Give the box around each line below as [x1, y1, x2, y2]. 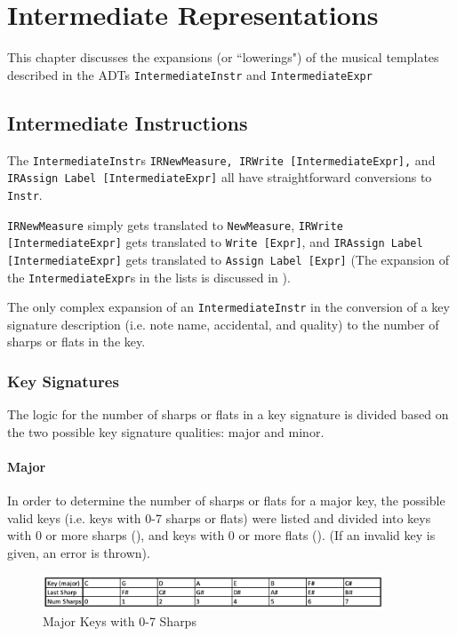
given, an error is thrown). [7, 544, 150, 561]
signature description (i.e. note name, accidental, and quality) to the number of [7, 314, 439, 333]
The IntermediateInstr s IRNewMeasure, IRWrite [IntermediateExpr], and [7, 150, 436, 169]
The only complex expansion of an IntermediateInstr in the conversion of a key [7, 298, 450, 316]
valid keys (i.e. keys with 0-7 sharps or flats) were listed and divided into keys [7, 508, 431, 527]
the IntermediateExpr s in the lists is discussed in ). [7, 267, 291, 286]
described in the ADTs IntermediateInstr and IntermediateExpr [7, 65, 373, 83]
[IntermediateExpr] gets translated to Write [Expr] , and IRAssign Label [7, 233, 423, 251]
